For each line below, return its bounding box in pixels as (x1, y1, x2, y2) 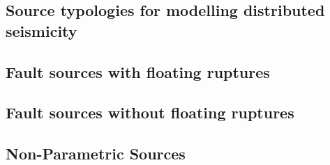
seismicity (6, 19, 77, 41)
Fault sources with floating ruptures (6, 61, 270, 82)
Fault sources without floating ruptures (6, 102, 294, 123)
